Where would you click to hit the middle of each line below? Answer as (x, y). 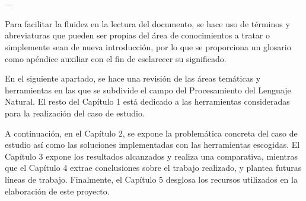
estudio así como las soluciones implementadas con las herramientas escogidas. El (152, 145)
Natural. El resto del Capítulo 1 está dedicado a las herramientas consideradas (147, 101)
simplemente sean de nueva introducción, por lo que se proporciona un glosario (148, 46)
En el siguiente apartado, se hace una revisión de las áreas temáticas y (133, 78)
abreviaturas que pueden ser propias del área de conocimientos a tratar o (138, 35)
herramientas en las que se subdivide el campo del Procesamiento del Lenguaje (148, 90)
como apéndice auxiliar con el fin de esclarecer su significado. (116, 58)
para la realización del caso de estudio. (75, 113)
